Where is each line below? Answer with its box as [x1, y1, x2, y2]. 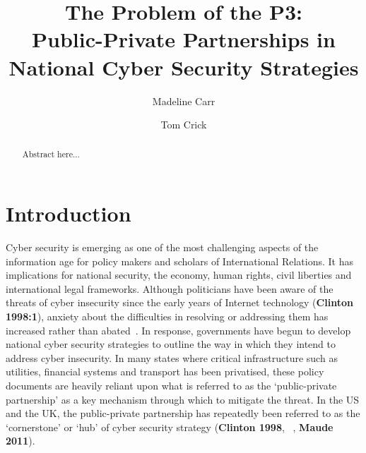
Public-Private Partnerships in [32, 25, 336, 54]
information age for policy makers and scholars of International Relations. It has [6, 253, 353, 268]
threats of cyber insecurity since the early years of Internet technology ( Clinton [6, 295, 353, 310]
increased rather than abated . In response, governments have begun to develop [6, 322, 351, 337]
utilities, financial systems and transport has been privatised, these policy [6, 364, 324, 379]
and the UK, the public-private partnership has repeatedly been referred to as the [6, 406, 360, 421]
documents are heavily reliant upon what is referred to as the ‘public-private [6, 378, 337, 393]
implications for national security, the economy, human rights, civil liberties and [6, 267, 352, 282]
